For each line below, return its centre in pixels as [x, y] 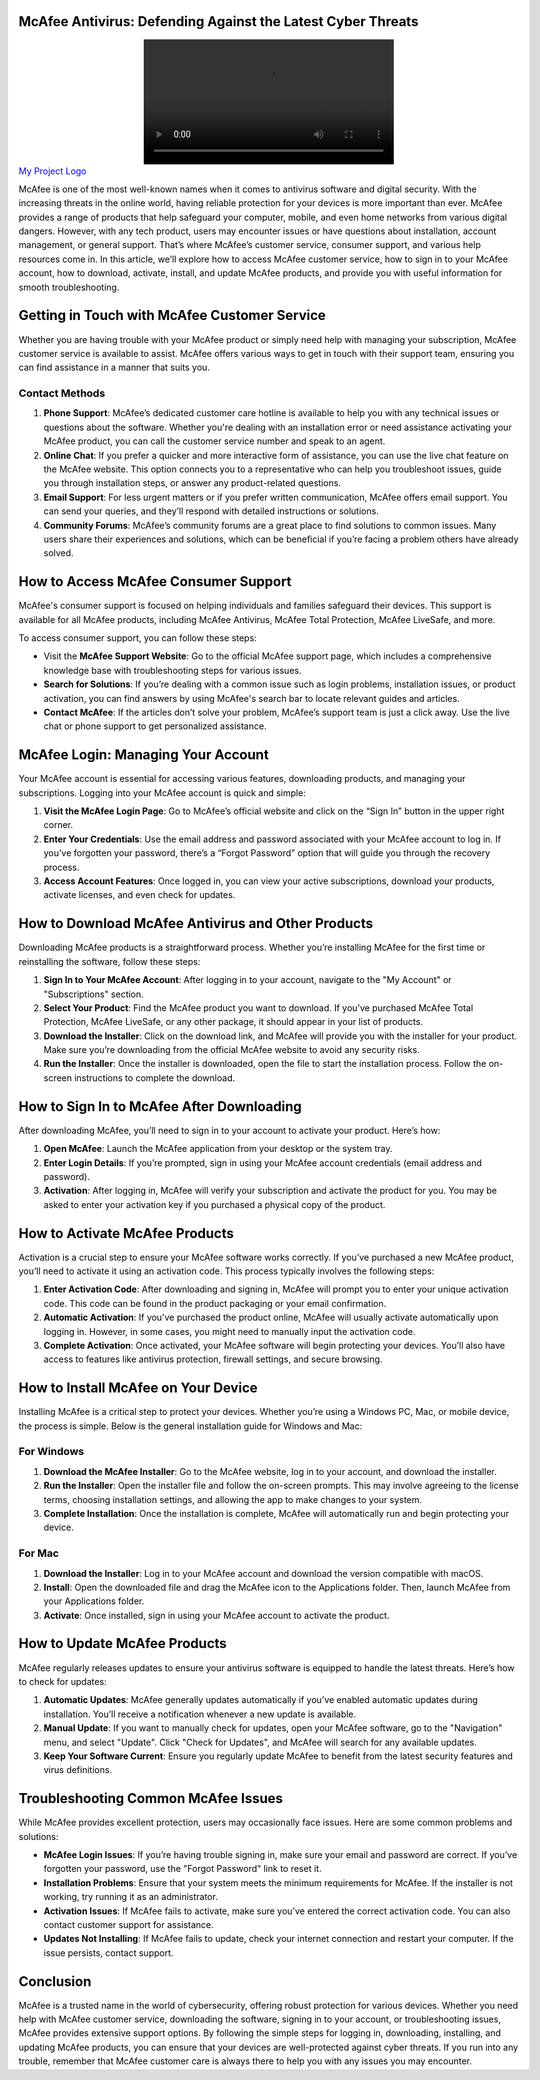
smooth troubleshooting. [69, 287]
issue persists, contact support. [108, 1952]
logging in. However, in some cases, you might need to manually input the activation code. [229, 1331]
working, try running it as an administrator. [131, 1897]
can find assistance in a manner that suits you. [114, 367]
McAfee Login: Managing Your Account [143, 755]
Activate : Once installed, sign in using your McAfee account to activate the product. [216, 1615]
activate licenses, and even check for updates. [139, 895]
